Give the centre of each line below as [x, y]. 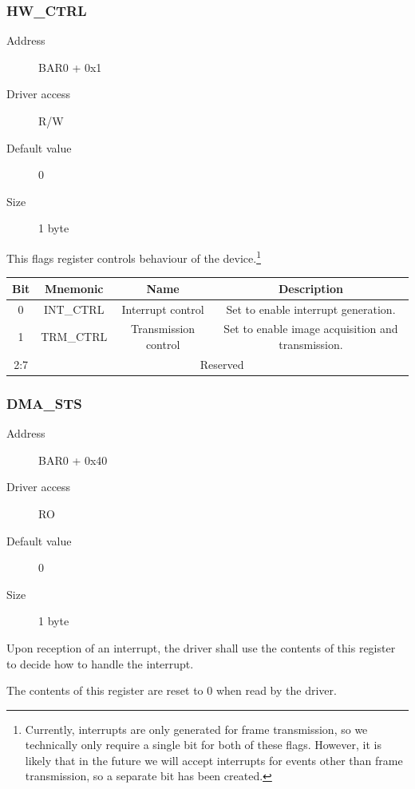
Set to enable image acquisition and [311, 329]
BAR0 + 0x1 [70, 67]
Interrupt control [163, 309]
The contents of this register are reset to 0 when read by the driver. [172, 690]
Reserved [222, 364]
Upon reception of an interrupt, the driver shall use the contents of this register [201, 647]
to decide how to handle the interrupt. [100, 663]
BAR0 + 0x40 [73, 460]
